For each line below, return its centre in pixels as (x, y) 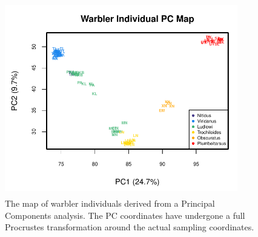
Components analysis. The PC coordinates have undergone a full (125, 215)
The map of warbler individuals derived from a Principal (110, 203)
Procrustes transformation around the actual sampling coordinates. (130, 227)
